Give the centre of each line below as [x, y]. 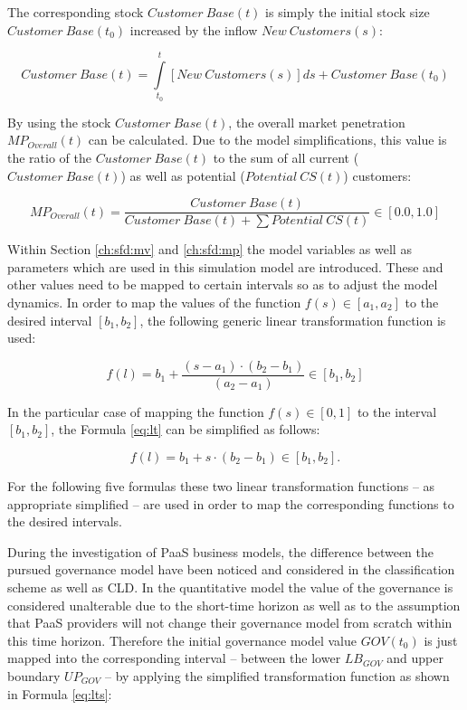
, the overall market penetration [317, 122]
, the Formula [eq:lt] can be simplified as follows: [186, 429]
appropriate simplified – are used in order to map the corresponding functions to [231, 503]
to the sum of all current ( [286, 157]
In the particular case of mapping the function [136, 411]
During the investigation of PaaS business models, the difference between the [221, 551]
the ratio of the [49, 157]
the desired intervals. [65, 521]
